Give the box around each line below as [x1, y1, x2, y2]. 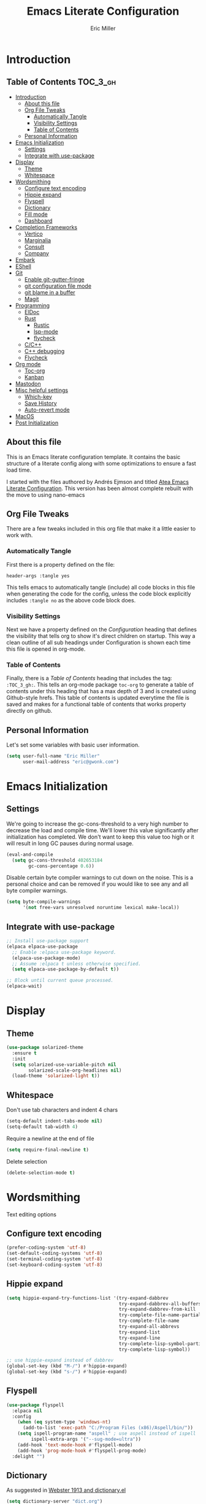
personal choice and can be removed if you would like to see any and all [6, 880, 189, 888]
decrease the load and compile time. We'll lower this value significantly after [6, 826, 199, 834]
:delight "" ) [12, 1453, 45, 1459]
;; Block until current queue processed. [6, 977, 114, 984]
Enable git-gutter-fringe [24, 275, 85, 283]
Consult [24, 243, 45, 250]
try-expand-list [118, 1329, 161, 1335]
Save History [24, 399, 57, 407]
